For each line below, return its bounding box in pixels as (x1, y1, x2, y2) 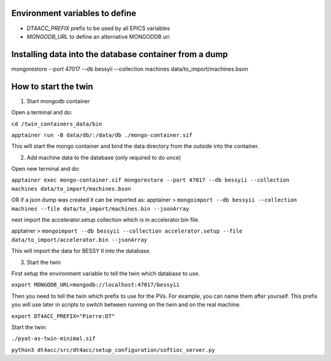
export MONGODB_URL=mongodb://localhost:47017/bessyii (11, 281, 180, 289)
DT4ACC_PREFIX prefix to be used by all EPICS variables (26, 25, 170, 32)
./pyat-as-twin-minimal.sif (11, 335, 96, 342)
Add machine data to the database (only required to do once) (26, 153, 181, 161)
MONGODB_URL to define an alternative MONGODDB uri (26, 33, 170, 40)
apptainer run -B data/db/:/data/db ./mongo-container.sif (11, 131, 193, 138)
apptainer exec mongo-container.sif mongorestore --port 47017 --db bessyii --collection (11, 177, 289, 184)
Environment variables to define (11, 8, 137, 18)
